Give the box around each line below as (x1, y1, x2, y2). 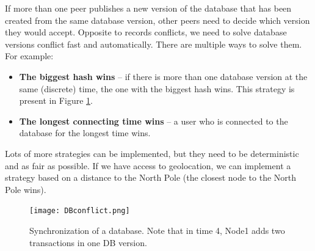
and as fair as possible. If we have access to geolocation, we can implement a (5, 159, 291, 172)
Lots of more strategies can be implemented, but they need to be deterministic (5, 147, 299, 159)
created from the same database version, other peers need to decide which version (5, 13, 310, 26)
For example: (5, 49, 54, 62)
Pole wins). (5, 183, 46, 195)
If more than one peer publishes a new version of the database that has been (5, 2, 292, 14)
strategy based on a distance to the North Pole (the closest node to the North (5, 171, 297, 184)
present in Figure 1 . (19, 94, 93, 107)
